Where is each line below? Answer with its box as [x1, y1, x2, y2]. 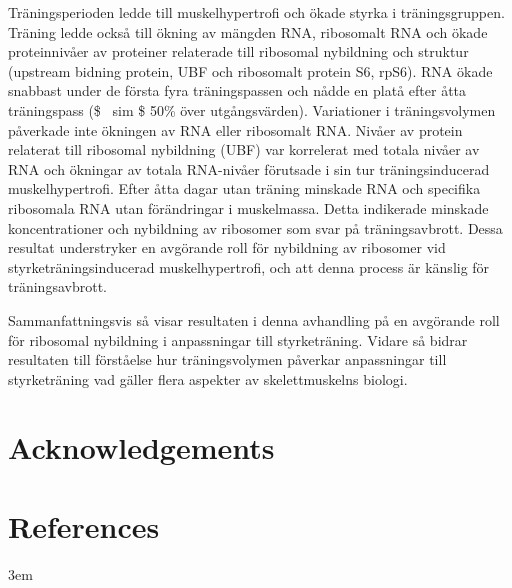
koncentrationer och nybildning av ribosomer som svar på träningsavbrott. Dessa [8, 217, 503, 238]
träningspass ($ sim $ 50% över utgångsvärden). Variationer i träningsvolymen [8, 99, 496, 120]
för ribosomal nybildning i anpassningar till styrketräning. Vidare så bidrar [8, 329, 468, 350]
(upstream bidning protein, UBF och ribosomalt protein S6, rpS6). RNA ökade [8, 60, 493, 81]
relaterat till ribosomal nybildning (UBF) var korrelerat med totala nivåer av [8, 139, 480, 160]
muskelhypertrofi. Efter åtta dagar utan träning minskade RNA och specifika [8, 178, 481, 199]
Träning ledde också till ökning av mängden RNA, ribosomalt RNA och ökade [8, 21, 488, 42]
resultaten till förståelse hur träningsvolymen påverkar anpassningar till [8, 349, 447, 370]
